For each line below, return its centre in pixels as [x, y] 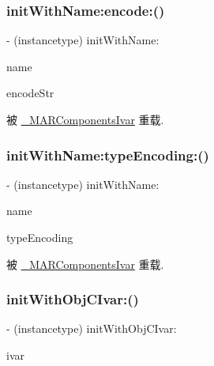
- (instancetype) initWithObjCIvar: [92, 328]
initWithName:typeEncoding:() [108, 155]
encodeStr [30, 93]
